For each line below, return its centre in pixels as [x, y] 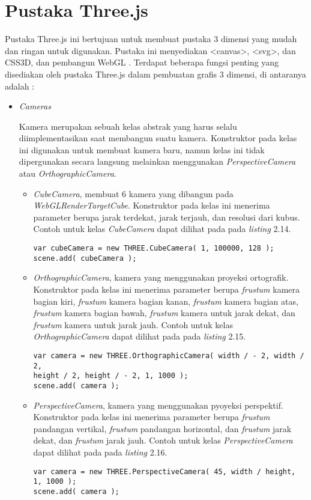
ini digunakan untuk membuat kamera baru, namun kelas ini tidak [142, 149]
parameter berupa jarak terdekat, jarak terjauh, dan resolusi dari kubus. [167, 217]
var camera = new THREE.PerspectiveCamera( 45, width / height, [165, 471]
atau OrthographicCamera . [68, 173]
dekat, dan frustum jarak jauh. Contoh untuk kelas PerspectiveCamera [163, 440]
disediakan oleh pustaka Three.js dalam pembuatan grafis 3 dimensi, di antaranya [155, 74]
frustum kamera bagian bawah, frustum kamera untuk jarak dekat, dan [164, 313]
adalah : [20, 86]
